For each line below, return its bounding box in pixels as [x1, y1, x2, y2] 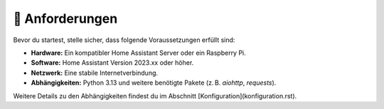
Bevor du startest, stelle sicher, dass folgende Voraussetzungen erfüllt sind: [13, 36, 235, 44]
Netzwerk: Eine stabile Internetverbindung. [31, 68, 159, 77]
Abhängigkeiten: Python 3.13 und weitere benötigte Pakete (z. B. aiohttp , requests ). [31, 78, 277, 87]
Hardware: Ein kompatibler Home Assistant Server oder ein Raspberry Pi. [31, 48, 247, 57]
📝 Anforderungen [13, 11, 118, 26]
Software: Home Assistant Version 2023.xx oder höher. [31, 58, 194, 67]
